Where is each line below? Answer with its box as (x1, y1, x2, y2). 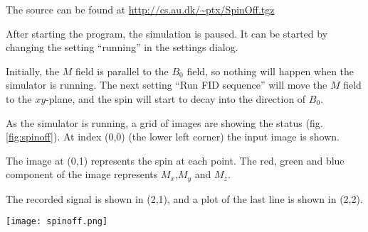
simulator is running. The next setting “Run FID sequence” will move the (6, 77, 327, 92)
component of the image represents (6, 167, 158, 182)
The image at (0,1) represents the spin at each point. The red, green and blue (6, 153, 345, 167)
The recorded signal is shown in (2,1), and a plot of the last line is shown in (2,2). (6, 191, 363, 206)
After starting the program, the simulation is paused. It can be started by (6, 26, 328, 40)
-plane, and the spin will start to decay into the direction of (46, 91, 306, 106)
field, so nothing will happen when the (186, 63, 354, 78)
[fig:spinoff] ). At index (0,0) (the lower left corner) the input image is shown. (6, 129, 340, 144)
